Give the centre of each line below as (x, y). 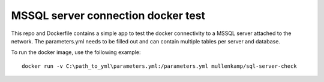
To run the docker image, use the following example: (76, 52)
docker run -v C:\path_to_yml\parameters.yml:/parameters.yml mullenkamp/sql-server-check (159, 66)
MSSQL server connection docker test (108, 15)
